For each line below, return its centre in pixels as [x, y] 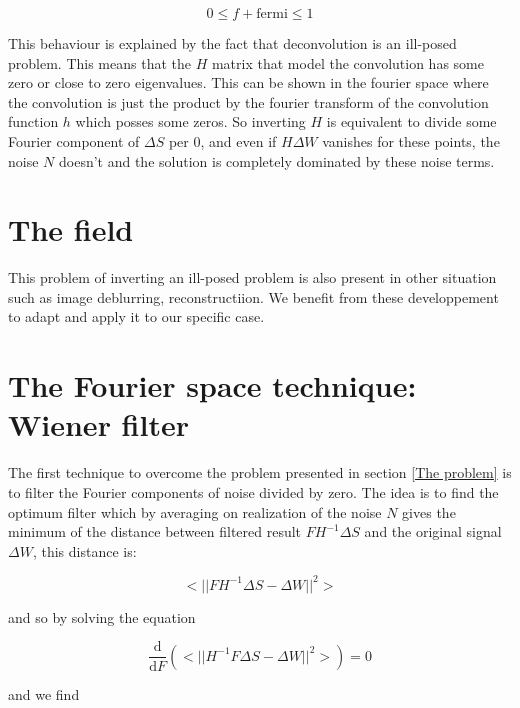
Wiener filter [98, 424]
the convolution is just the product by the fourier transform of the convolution [248, 101]
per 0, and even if [222, 140]
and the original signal [433, 531]
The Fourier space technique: [212, 385]
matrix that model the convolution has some [347, 62]
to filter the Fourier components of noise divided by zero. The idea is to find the [253, 491]
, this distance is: [84, 550]
